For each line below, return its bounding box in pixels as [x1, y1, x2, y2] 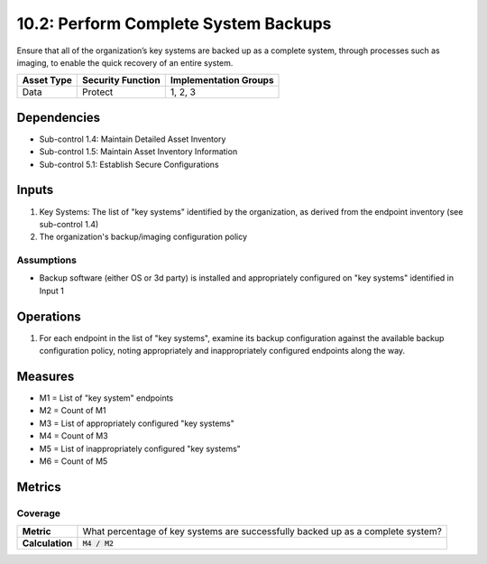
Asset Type [22, 74, 72, 87]
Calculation [22, 537, 73, 550]
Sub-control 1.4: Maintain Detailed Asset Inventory [39, 134, 226, 144]
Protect [82, 86, 114, 98]
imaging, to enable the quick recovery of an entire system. [16, 57, 234, 68]
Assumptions [16, 254, 77, 266]
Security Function [82, 74, 161, 87]
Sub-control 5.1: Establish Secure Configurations [39, 159, 220, 170]
